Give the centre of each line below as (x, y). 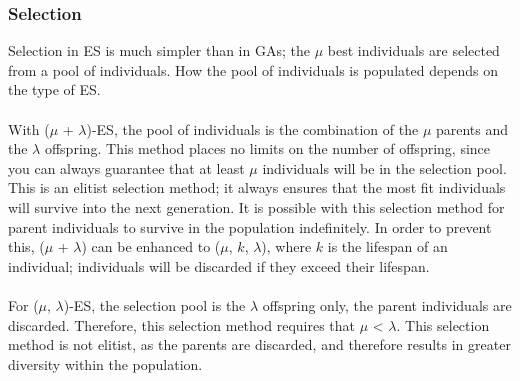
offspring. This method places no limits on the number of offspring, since (267, 148)
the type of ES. (54, 89)
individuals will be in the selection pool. (384, 167)
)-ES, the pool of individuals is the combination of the (252, 128)
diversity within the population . (105, 363)
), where (286, 246)
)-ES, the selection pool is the (154, 304)
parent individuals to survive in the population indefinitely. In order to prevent (250, 226)
